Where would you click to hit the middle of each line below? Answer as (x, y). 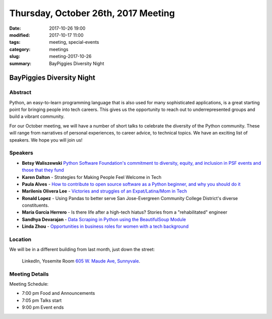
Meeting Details (29, 274)
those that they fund (43, 170)
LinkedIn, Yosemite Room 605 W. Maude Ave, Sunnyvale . (81, 261)
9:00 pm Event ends (43, 307)
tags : (15, 42)
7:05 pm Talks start (42, 300)
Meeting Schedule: (29, 284)
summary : (20, 63)
